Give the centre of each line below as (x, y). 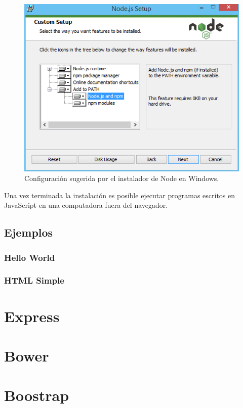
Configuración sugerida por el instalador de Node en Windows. (122, 178)
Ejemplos (29, 232)
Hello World (30, 257)
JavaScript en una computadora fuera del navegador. (86, 205)
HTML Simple (34, 280)
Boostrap (37, 395)
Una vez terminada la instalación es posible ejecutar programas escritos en (120, 195)
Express (32, 316)
